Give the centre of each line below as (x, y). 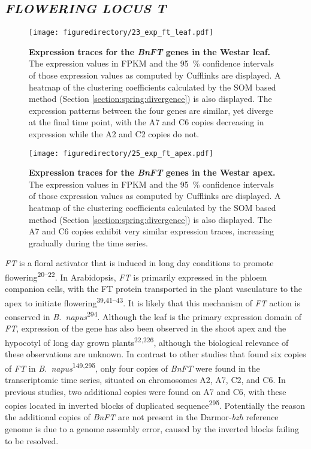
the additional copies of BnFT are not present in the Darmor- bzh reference (142, 417)
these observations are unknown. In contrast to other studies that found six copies (155, 354)
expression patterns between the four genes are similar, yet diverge (151, 110)
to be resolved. (32, 440)
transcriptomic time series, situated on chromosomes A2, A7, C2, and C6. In (145, 380)
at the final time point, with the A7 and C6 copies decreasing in (147, 122)
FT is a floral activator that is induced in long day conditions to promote (139, 263)
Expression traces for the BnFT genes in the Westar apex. (152, 172)
